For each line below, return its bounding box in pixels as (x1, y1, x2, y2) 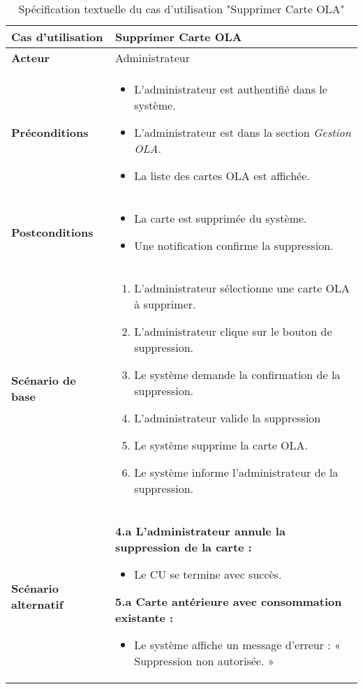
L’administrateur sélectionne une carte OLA (134, 280, 350, 296)
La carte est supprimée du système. (134, 210, 307, 226)
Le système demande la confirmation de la (134, 366, 341, 383)
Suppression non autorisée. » (134, 653, 274, 669)
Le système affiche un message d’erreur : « (134, 637, 341, 653)
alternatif (11, 595, 64, 612)
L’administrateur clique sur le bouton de (134, 323, 332, 339)
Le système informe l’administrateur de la (134, 464, 339, 480)
